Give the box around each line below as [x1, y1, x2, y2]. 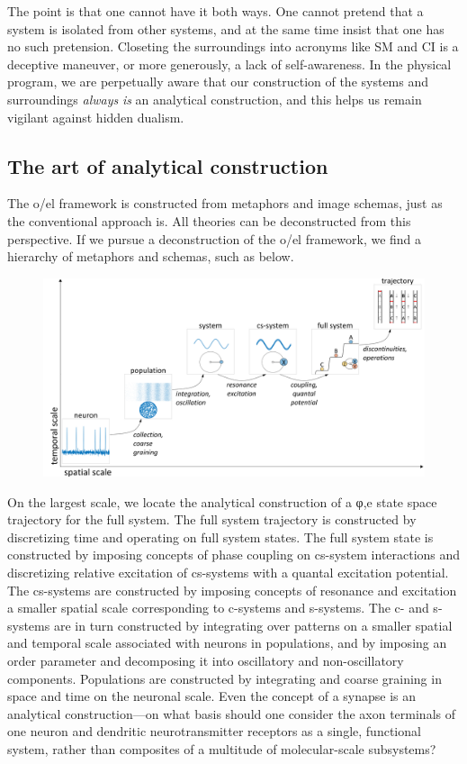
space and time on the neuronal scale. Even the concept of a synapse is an [7, 687, 417, 705]
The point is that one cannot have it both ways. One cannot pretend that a [7, 2, 424, 20]
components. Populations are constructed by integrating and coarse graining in [7, 668, 442, 687]
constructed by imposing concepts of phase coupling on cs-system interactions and [7, 545, 461, 564]
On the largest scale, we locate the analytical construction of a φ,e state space [7, 492, 437, 511]
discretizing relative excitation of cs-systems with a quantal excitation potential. [7, 562, 449, 581]
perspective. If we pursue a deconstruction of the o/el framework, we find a [7, 229, 422, 248]
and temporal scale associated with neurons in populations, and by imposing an [7, 633, 447, 652]
